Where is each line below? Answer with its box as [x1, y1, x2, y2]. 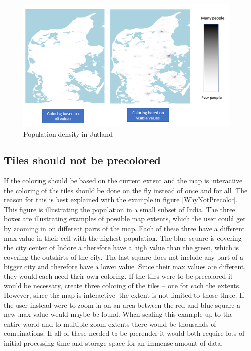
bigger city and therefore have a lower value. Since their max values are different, [4, 261, 246, 272]
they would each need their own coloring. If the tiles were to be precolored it [4, 271, 233, 281]
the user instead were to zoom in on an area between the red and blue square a [4, 299, 240, 310]
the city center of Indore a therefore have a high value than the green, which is [4, 242, 239, 253]
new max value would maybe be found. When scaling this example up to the [4, 309, 233, 319]
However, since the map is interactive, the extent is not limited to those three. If [4, 290, 244, 300]
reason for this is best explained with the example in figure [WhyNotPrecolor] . [4, 195, 238, 205]
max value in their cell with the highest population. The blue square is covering [4, 233, 242, 243]
